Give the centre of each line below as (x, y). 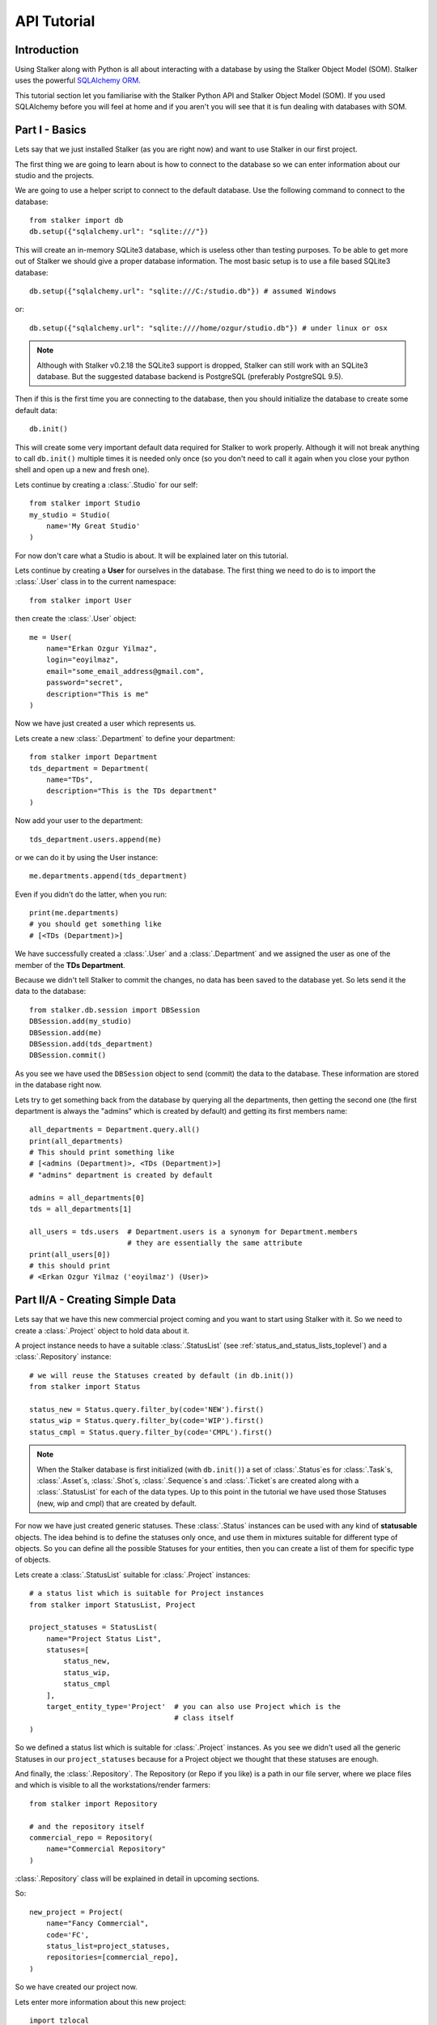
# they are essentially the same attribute (214, 1243)
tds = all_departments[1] (81, 1209)
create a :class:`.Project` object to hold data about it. (102, 1330)
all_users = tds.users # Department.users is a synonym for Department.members (194, 1232)
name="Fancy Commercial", (98, 1923)
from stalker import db (76, 220)
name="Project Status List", (104, 1639)
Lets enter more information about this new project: (100, 2002)
